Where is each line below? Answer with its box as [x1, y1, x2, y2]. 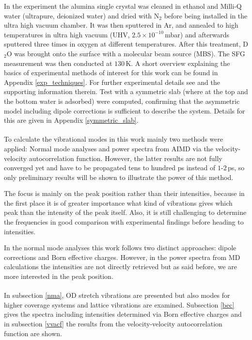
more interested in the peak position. [4, 271, 113, 281]
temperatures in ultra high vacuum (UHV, [4, 29, 130, 39]
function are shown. [4, 328, 62, 338]
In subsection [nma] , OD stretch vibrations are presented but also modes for [4, 290, 230, 300]
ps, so [227, 162, 245, 173]
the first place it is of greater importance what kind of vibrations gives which [4, 197, 233, 208]
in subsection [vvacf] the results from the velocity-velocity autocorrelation [4, 319, 222, 328]
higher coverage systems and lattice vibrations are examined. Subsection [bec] [4, 299, 235, 309]
